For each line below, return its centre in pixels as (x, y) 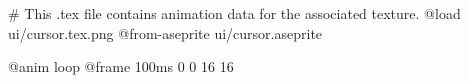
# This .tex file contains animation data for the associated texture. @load (234, 13)
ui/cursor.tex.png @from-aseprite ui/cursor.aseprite (165, 32)
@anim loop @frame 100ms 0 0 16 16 (121, 66)
